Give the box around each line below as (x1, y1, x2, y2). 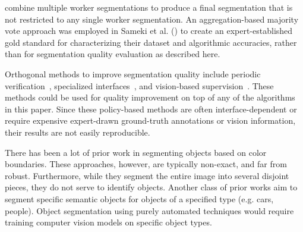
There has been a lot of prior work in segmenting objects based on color (5, 146, 267, 158)
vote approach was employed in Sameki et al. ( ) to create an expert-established (5, 24, 293, 37)
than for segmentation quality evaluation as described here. (5, 48, 220, 60)
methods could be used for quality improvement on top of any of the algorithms (5, 91, 295, 104)
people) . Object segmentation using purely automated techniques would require (5, 204, 294, 217)
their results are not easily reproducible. (5, 126, 150, 138)
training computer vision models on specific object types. (5, 216, 212, 228)
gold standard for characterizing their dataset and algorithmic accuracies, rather (5, 36, 297, 48)
